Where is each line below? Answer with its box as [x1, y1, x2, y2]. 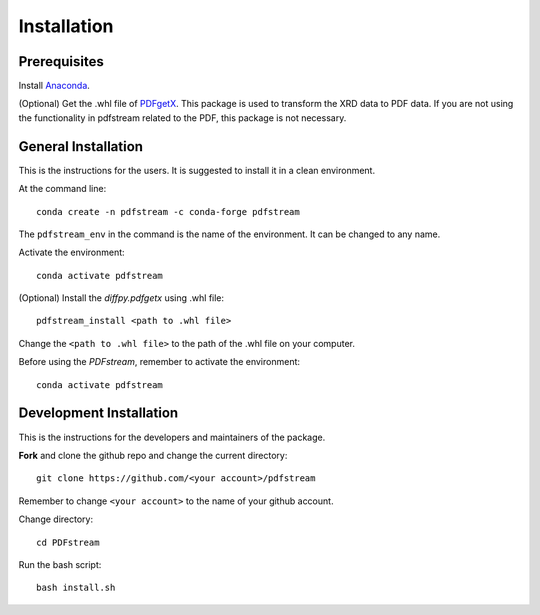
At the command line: [18, 183, 107, 195]
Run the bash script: [18, 558, 102, 570]
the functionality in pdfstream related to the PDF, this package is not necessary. [18, 111, 347, 124]
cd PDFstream [36, 536, 100, 548]
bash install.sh [36, 582, 116, 594]
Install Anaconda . [18, 80, 90, 92]
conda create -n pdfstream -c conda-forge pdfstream [36, 206, 300, 217]
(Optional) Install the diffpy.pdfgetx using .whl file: [18, 292, 225, 304]
